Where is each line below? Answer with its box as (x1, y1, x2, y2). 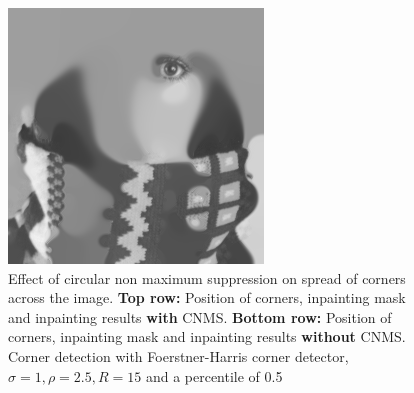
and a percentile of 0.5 (145, 365, 283, 386)
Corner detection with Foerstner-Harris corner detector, (8, 345, 349, 366)
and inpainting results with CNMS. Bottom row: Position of (8, 306, 392, 327)
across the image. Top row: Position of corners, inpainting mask (8, 287, 406, 308)
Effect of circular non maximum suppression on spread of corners (8, 267, 406, 288)
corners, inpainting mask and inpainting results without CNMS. (8, 326, 406, 347)
